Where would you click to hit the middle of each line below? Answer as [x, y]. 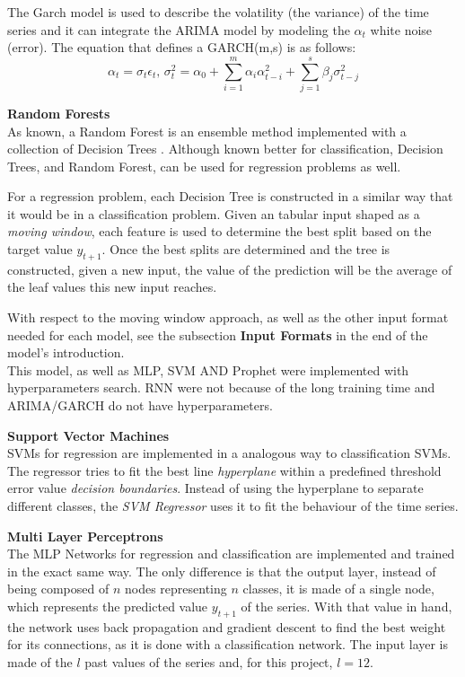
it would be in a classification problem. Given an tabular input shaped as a [214, 213]
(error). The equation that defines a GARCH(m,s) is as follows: [182, 47]
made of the [40, 661]
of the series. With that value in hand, [347, 606]
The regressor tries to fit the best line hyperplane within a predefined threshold [224, 470]
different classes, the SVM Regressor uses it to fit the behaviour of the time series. [233, 505]
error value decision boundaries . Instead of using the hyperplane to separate [215, 488]
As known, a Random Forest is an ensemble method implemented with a [207, 131]
